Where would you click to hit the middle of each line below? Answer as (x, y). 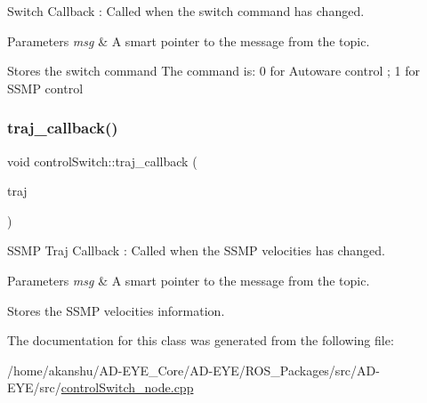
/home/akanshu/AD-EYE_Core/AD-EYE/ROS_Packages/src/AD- (193, 370)
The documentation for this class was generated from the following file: (201, 340)
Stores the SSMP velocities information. (116, 310)
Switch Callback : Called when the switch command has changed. (186, 11)
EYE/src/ (34, 387)
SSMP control (45, 88)
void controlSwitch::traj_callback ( (102, 161)
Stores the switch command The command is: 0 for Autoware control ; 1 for (213, 71)
